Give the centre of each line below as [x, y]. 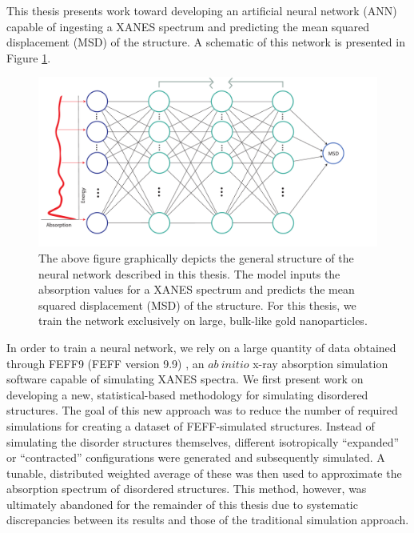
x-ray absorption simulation [320, 363]
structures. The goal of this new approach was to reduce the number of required [202, 410]
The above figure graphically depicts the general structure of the [196, 257]
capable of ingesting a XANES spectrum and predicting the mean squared [188, 26]
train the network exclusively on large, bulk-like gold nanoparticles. [203, 321]
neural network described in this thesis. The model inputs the [189, 273]
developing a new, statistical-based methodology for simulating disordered [187, 394]
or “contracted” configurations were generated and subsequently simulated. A [196, 457]
